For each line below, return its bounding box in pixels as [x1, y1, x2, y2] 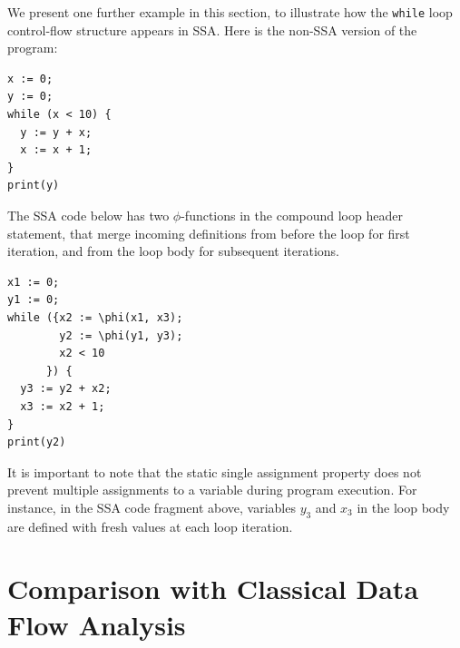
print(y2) [7, 436, 66, 449]
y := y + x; [20, 125, 93, 139]
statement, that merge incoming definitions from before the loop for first [7, 223, 410, 242]
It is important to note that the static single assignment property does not [7, 462, 422, 481]
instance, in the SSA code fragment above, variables [7, 497, 296, 516]
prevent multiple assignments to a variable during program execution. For [7, 480, 417, 499]
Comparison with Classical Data [7, 570, 419, 607]
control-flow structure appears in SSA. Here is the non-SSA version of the [7, 20, 417, 39]
